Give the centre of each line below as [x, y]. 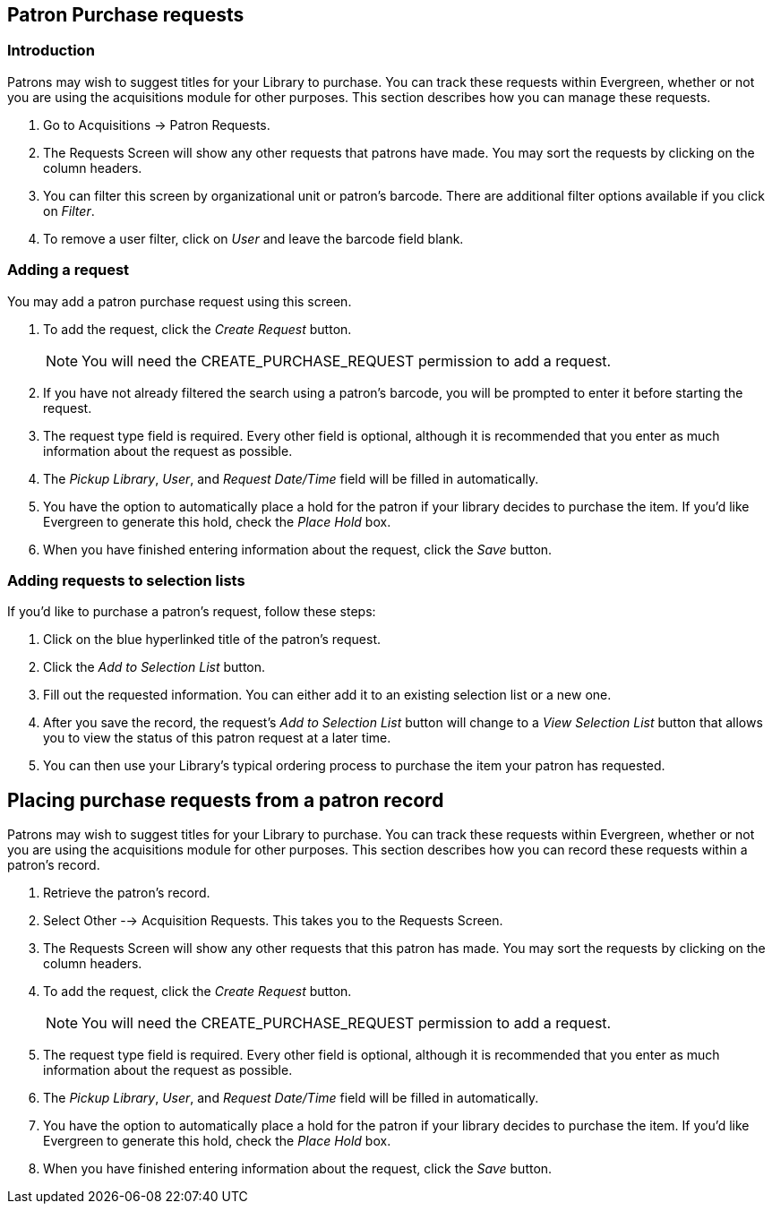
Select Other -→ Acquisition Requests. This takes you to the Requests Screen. [273, 921]
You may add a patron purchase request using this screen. [180, 301]
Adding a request [69, 270]
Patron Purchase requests [126, 15]
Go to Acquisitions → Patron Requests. [157, 125]
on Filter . [69, 210]
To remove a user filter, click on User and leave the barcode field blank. [253, 238]
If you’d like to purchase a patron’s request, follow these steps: [192, 612]
